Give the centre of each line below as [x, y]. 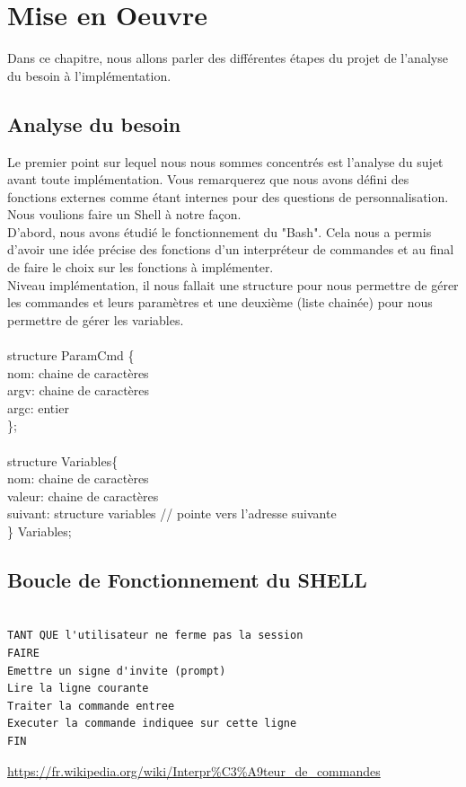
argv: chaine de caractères [79, 390]
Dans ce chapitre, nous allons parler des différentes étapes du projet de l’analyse [228, 58]
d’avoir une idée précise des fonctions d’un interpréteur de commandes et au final [231, 249]
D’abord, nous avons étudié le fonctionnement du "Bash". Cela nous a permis [220, 231]
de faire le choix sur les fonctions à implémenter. [141, 267]
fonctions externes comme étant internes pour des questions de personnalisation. [228, 196]
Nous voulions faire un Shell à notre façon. [124, 214]
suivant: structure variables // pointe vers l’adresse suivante [172, 513]
